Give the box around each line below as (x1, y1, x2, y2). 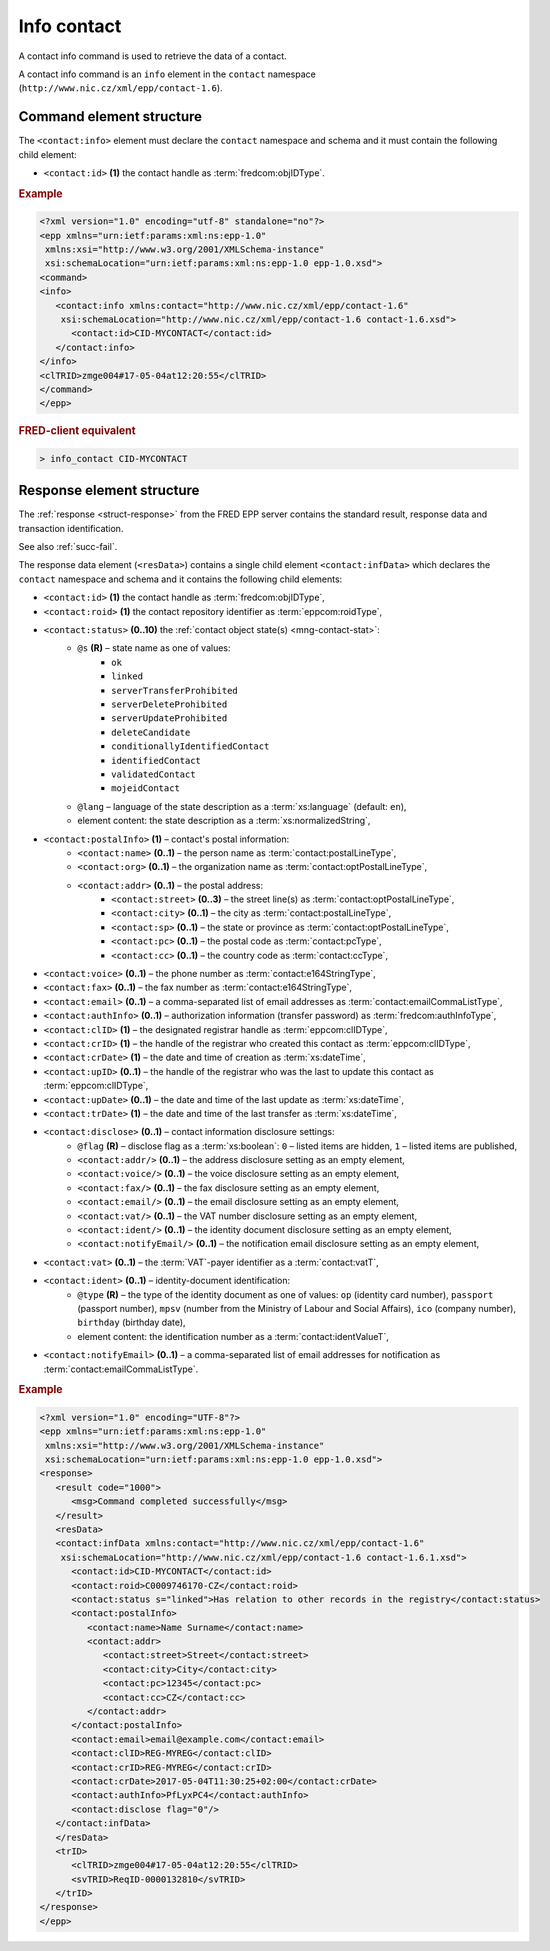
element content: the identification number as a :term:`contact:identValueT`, (77, 1330, 389, 1342)
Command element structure (18, 108, 203, 125)
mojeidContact (111, 783, 180, 794)
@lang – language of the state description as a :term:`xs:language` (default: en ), (77, 800, 407, 812)
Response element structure (18, 482, 200, 499)
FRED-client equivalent (18, 424, 136, 438)
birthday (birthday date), (77, 1316, 186, 1329)
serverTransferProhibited (111, 685, 239, 696)
